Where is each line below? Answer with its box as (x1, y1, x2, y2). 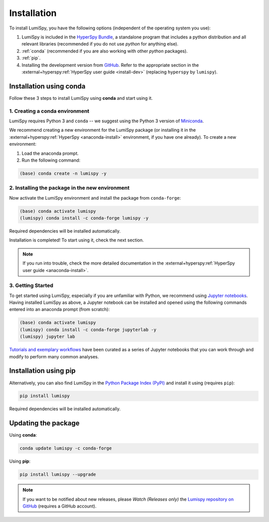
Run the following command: (21, 157, 81, 163)
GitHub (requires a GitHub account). (22, 503, 97, 509)
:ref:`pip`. (21, 55, 41, 61)
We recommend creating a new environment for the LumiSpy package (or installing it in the (9, 127, 196, 133)
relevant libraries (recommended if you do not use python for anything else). (21, 41, 179, 47)
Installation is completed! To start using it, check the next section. (9, 237, 144, 243)
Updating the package (9, 419, 80, 428)
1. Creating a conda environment (9, 107, 90, 114)
